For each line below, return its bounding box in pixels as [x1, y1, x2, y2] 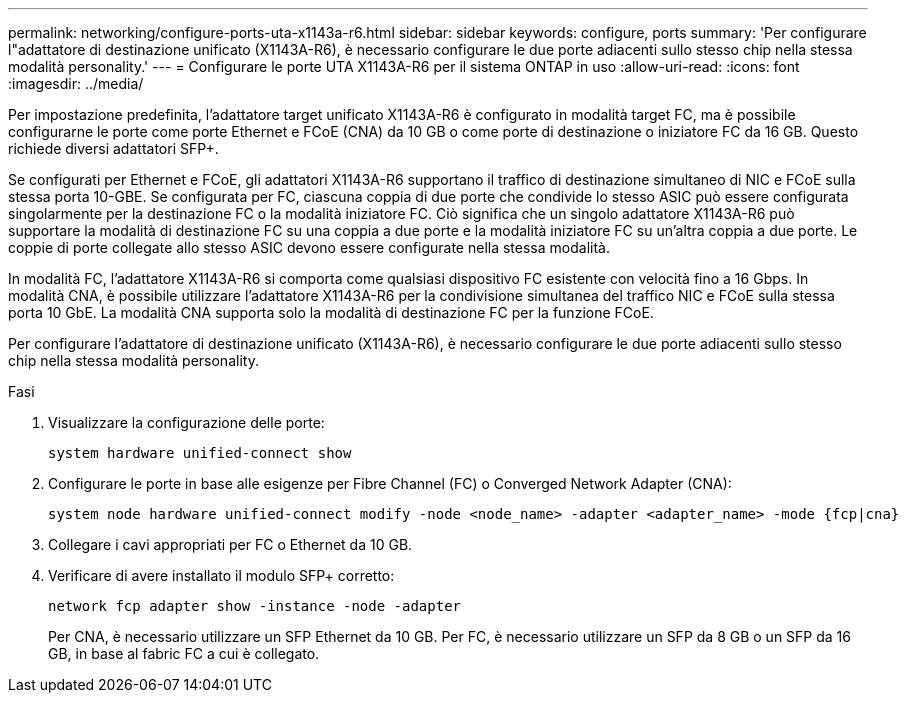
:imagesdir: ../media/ [8, 75, 144, 92]
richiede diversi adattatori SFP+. [8, 140, 219, 157]
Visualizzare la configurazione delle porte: [48, 414, 325, 431]
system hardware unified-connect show [48, 445, 352, 461]
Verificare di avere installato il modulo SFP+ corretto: [48, 567, 395, 584]
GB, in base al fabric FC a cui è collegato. [48, 645, 320, 662]
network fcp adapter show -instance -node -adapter [48, 598, 462, 614]
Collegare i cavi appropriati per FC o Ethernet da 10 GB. [48, 536, 413, 553]
